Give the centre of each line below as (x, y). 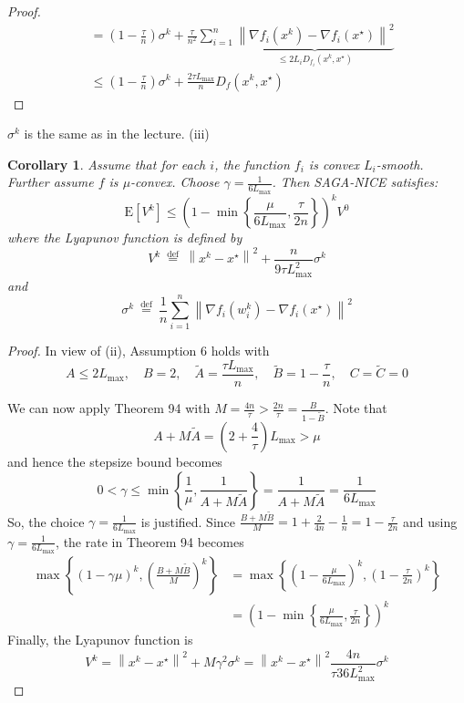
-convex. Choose (175, 182)
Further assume (51, 182)
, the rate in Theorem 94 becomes (150, 541)
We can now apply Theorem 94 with (109, 408)
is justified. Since (188, 521)
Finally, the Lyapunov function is (100, 640)
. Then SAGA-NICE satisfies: (355, 182)
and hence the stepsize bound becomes (115, 461)
